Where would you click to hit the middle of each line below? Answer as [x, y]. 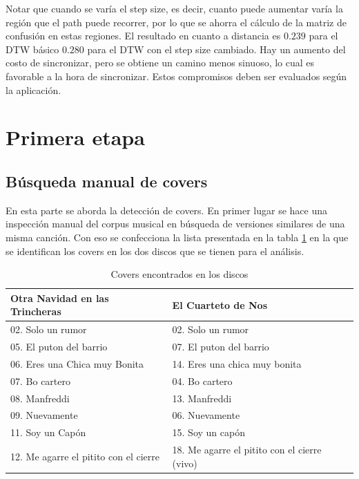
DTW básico [32, 49]
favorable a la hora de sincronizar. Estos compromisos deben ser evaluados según [176, 76]
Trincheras [36, 311]
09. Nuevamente [44, 415]
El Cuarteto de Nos [220, 304]
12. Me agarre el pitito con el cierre [85, 456]
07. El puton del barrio [221, 346]
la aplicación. [33, 90]
